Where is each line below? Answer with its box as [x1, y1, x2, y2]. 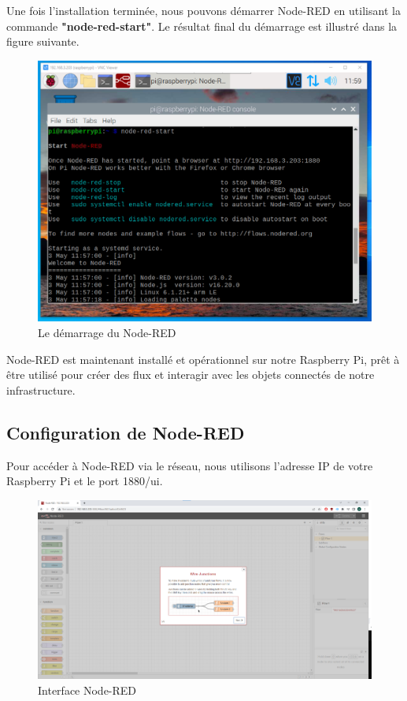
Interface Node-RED [38, 681, 137, 698]
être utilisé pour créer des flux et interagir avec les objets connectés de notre [6, 366, 375, 383]
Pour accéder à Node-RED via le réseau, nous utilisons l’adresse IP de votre [6, 457, 373, 473]
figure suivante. [6, 33, 80, 50]
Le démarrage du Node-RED [38, 325, 176, 341]
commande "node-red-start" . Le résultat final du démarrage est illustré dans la [6, 17, 398, 34]
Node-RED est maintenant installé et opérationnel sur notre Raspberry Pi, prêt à [6, 350, 400, 367]
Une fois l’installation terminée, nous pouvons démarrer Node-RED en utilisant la [6, 2, 401, 18]
